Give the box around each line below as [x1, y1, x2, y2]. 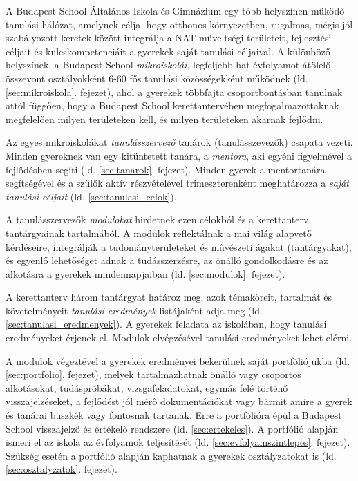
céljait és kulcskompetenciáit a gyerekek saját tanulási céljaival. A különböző [6, 44, 330, 58]
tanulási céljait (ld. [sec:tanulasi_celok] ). [6, 189, 177, 203]
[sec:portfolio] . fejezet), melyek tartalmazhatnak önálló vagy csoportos [6, 367, 301, 381]
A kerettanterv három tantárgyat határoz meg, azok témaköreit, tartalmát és [6, 290, 332, 304]
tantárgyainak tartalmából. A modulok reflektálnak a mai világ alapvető [6, 225, 312, 240]
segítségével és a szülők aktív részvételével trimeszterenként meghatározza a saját [6, 176, 349, 190]
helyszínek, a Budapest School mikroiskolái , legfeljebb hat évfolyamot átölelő [6, 57, 331, 72]
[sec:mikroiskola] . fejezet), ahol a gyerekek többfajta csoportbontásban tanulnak [6, 84, 343, 99]
